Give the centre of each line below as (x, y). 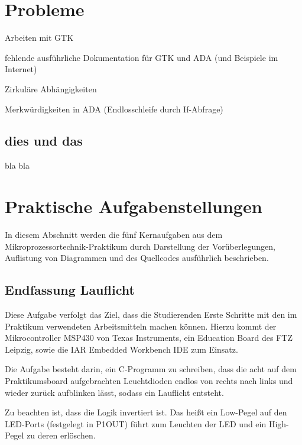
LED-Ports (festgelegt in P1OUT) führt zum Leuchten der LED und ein (136, 423)
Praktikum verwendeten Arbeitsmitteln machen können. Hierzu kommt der (141, 326)
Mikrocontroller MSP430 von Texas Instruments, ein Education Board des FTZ (149, 338)
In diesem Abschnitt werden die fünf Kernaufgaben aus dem (114, 235)
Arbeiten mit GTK (39, 38)
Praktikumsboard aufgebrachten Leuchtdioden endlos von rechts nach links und (149, 380)
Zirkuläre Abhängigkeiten (51, 88)
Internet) (21, 69)
